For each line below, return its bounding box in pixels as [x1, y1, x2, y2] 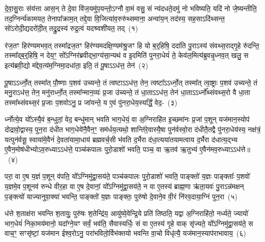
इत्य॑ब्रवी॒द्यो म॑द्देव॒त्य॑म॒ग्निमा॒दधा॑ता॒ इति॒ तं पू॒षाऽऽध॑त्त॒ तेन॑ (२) [5, 59, 149, 70]
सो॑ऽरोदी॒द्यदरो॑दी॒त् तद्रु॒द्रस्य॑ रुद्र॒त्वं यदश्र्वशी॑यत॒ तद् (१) [5, 23, 138, 34]
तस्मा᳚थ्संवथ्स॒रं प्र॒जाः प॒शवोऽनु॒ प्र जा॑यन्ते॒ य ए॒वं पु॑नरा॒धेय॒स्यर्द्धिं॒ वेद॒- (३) [5, 97, 178, 107]
